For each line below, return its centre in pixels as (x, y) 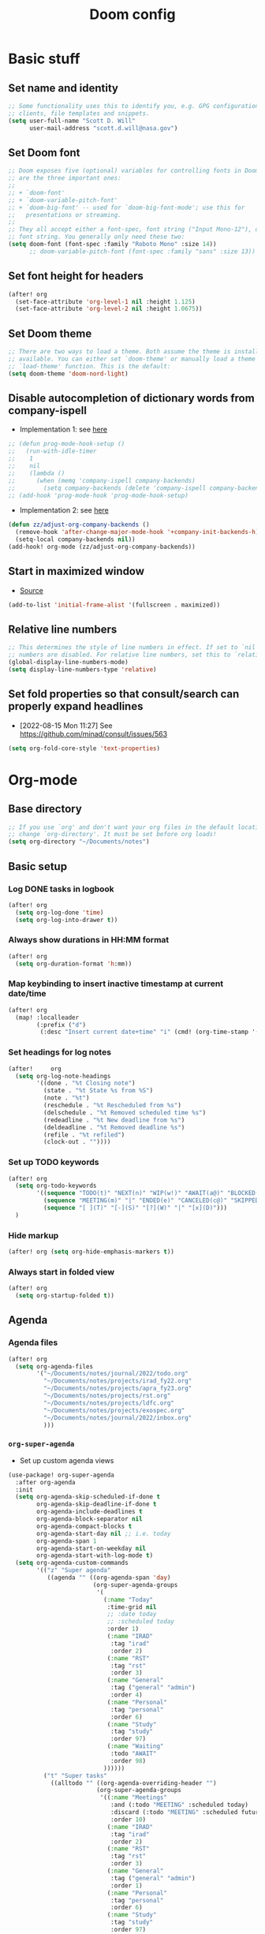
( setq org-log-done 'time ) (60, 913)
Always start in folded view (62, 1271)
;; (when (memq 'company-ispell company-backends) (102, 480)
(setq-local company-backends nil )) (75, 540)
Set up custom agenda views (67, 1460)
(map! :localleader (47, 1017)
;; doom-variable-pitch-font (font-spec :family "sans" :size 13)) (142, 251)
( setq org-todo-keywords (56, 1186)
